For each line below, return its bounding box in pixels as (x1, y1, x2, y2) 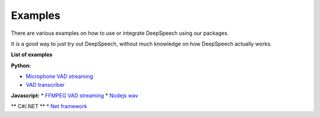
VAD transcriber (25, 81, 65, 88)
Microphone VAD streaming (25, 73, 94, 80)
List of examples (11, 51, 53, 58)
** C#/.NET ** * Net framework (11, 103, 87, 110)
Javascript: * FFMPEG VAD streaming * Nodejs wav (11, 92, 139, 99)
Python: (11, 62, 31, 69)
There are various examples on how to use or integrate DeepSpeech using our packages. (11, 30, 229, 37)
